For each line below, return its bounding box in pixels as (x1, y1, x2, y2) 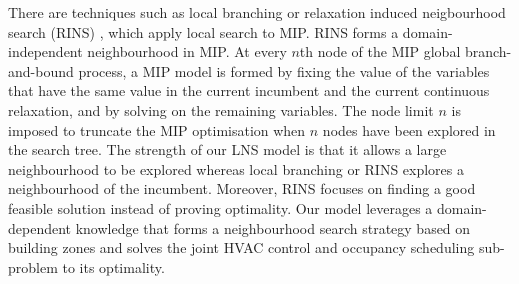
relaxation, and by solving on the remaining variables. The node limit (8, 99, 434, 120)
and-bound (8, 60, 74, 81)
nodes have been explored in (322, 119, 496, 140)
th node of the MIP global (299, 41, 461, 62)
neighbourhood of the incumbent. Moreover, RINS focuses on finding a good (8, 178, 476, 199)
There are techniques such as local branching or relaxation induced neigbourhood (8, 2, 506, 22)
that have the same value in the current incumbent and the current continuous (8, 80, 490, 101)
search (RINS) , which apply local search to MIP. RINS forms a (8, 21, 399, 42)
